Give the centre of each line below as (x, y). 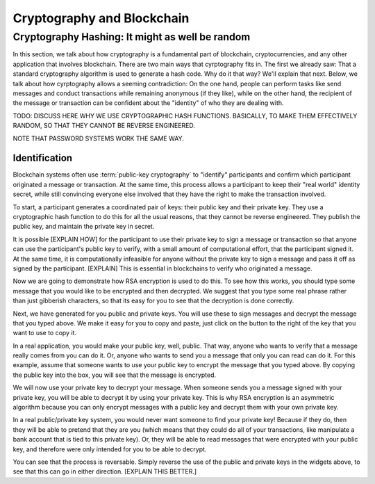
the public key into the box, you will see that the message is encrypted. (115, 375)
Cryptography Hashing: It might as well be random (132, 37)
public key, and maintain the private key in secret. (84, 227)
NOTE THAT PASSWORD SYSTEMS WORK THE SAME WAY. (98, 138)
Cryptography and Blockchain (101, 18)
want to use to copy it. (44, 333)
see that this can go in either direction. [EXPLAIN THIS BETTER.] (105, 471)
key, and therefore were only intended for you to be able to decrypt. (110, 449)
